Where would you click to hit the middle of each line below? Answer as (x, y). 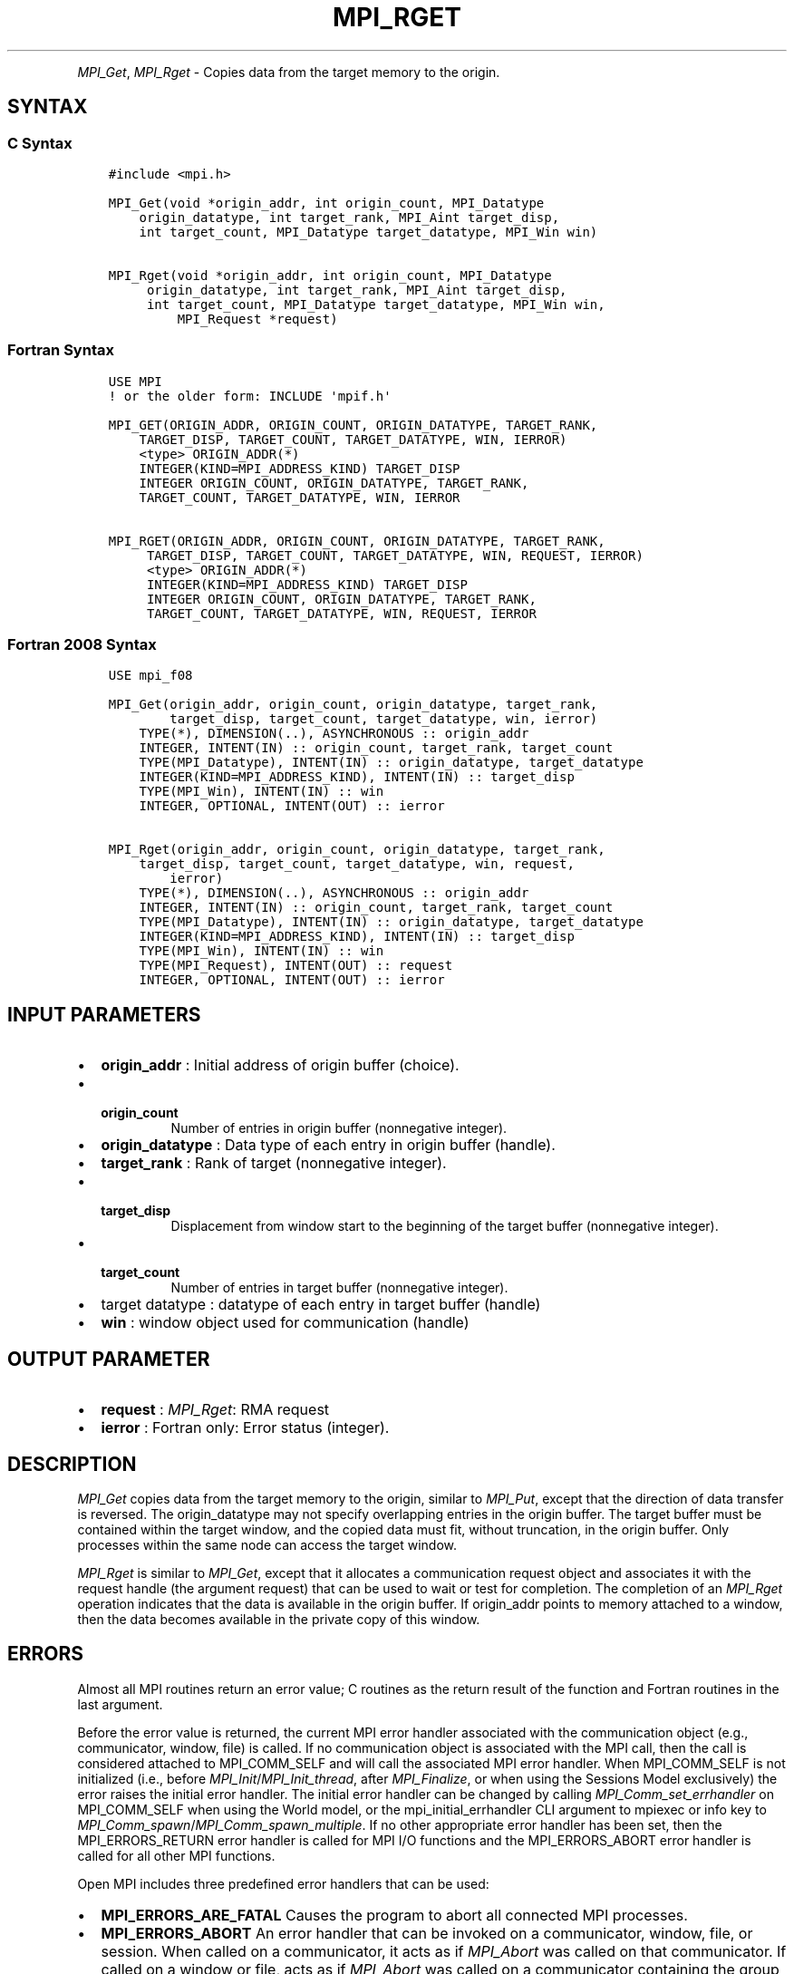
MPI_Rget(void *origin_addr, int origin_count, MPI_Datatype (330, 275)
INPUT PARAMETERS (104, 1014)
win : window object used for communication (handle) (285, 1323)
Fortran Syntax (61, 350)
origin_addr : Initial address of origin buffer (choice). (280, 1065)
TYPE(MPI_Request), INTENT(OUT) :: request (296, 966)
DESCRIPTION (72, 1464)
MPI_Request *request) (257, 319)
